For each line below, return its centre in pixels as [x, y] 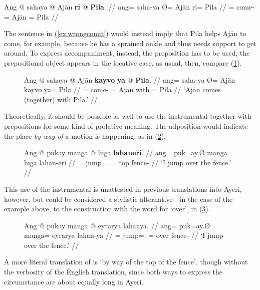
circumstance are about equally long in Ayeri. [74, 281]
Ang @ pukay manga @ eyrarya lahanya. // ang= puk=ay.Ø [117, 225]
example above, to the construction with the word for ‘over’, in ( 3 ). [107, 209]
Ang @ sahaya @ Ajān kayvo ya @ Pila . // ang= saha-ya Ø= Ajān [130, 79]
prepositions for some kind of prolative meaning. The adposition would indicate [126, 125]
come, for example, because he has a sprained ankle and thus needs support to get [130, 43]
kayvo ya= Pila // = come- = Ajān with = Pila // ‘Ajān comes [122, 89]
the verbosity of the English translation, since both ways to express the [113, 272]
